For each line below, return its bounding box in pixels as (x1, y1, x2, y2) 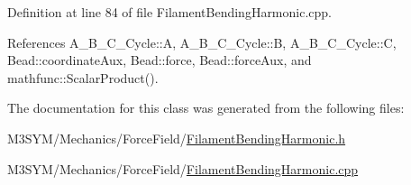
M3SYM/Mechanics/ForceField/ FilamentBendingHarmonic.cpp (7, 159, 359, 178)
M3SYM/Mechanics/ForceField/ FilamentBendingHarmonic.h (7, 128, 346, 147)
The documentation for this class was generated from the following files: (7, 98, 405, 117)
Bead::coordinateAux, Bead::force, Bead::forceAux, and (7, 51, 312, 69)
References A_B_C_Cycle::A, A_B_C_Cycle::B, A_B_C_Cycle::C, (7, 32, 397, 51)
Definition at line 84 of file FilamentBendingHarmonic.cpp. (7, 3, 332, 21)
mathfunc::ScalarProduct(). (7, 68, 159, 87)
